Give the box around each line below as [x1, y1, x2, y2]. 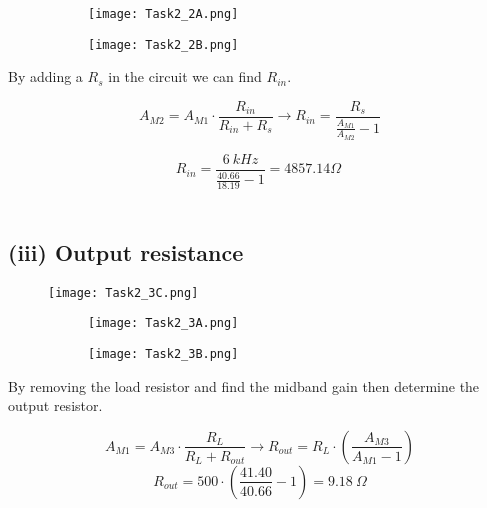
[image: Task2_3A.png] [88, 316, 239, 331]
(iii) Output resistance [8, 237, 244, 267]
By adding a [8, 66, 83, 87]
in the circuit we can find [108, 66, 262, 87]
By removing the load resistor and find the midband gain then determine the [8, 375, 480, 396]
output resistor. [8, 395, 103, 416]
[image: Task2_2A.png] [88, 7, 239, 21]
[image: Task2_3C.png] [48, 285, 199, 300]
